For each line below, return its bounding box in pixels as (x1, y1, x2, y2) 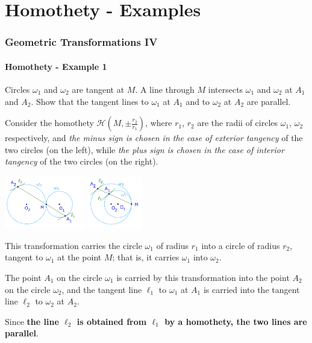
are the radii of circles (197, 116, 278, 129)
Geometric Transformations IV (5, 34, 158, 49)
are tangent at (72, 83, 125, 96)
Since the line (5, 315, 59, 327)
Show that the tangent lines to (36, 95, 149, 107)
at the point (57, 251, 102, 263)
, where (145, 116, 172, 129)
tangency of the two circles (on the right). (5, 155, 158, 168)
